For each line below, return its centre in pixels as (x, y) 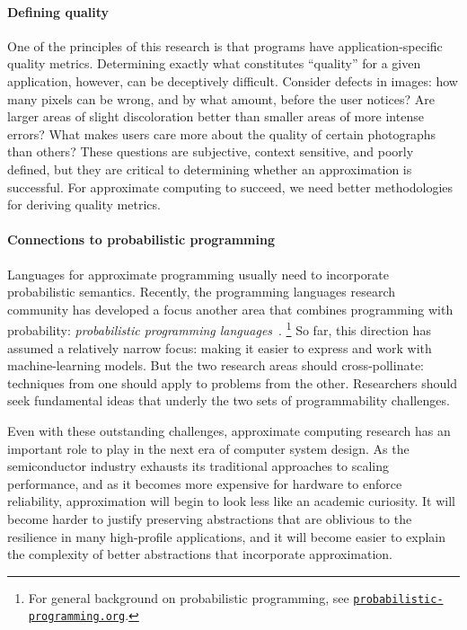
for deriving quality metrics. (84, 204)
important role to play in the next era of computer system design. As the (208, 448)
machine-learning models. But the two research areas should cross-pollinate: (216, 365)
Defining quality (58, 11)
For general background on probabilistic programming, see (189, 597)
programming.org (77, 617)
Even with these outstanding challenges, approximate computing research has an (229, 430)
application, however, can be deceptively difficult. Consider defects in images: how (233, 80)
